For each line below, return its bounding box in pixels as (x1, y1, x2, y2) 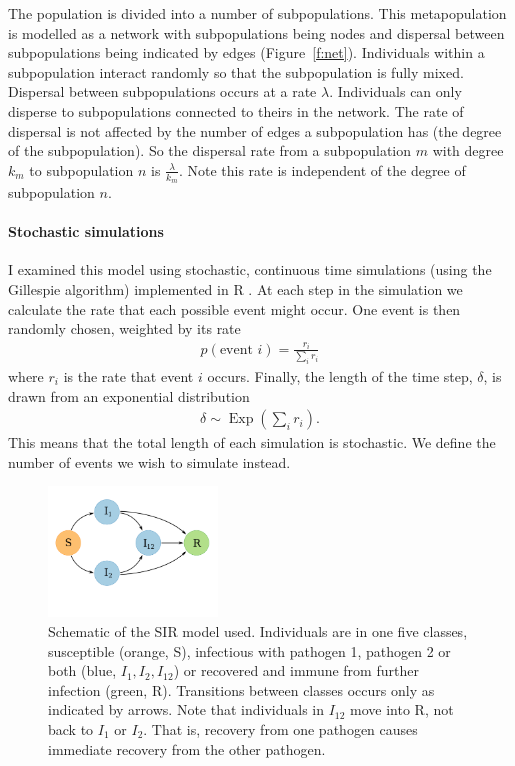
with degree (432, 140, 504, 161)
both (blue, (48, 660, 117, 681)
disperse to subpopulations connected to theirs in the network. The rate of (8, 100, 464, 121)
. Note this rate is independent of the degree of (178, 159, 466, 180)
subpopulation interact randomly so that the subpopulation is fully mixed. (8, 61, 464, 82)
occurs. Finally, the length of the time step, (207, 366, 473, 386)
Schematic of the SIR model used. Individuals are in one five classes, (48, 621, 468, 641)
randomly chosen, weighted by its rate (8, 318, 241, 339)
